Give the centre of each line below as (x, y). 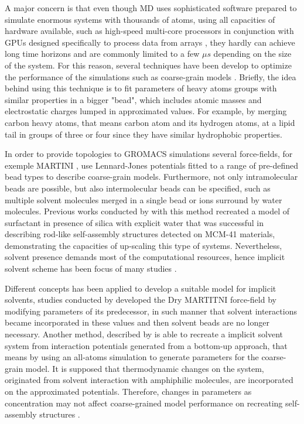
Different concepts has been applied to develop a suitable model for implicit (141, 288)
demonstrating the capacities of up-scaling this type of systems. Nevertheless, (144, 245)
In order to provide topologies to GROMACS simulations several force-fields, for (149, 154)
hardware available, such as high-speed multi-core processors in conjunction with (149, 31)
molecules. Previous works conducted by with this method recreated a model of (147, 211)
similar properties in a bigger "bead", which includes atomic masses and (133, 99)
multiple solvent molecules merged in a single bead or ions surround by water (144, 199)
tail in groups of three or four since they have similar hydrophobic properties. (144, 134)
